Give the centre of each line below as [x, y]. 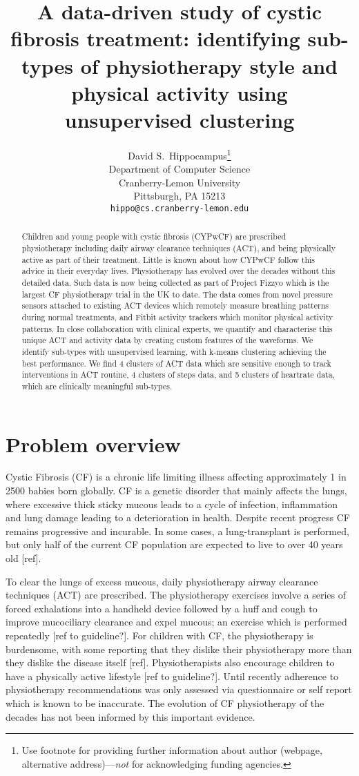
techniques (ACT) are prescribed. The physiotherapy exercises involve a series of [176, 595]
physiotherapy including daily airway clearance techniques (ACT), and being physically [178, 248]
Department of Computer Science [179, 169]
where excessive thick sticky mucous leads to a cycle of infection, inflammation [172, 504]
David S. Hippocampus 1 [179, 154]
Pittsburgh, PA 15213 [179, 196]
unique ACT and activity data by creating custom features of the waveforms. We [167, 340]
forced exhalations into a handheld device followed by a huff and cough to [162, 608]
